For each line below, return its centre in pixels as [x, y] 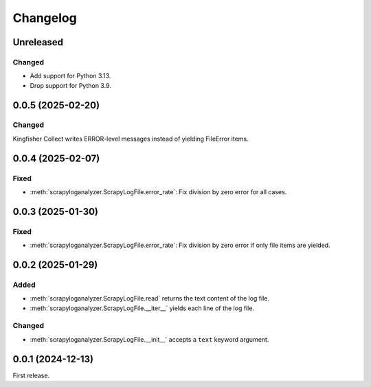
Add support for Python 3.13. [70, 76]
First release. [31, 375]
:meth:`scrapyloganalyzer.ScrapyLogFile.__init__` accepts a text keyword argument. [149, 339]
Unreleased [38, 42]
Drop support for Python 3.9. [70, 85]
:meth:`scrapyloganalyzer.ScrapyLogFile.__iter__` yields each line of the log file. [142, 308]
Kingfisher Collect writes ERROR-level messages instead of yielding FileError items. [131, 139]
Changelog [45, 18]
